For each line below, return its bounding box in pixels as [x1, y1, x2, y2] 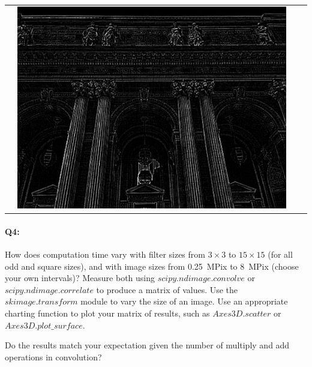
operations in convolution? [5, 350, 102, 363]
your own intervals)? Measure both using [5, 271, 155, 284]
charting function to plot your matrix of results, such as [5, 306, 210, 319]
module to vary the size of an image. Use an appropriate [80, 295, 288, 308]
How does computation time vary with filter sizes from [5, 248, 205, 260]
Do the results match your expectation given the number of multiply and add [5, 339, 290, 351]
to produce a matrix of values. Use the [96, 283, 238, 296]
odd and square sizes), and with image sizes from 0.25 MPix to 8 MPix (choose [5, 259, 299, 272]
